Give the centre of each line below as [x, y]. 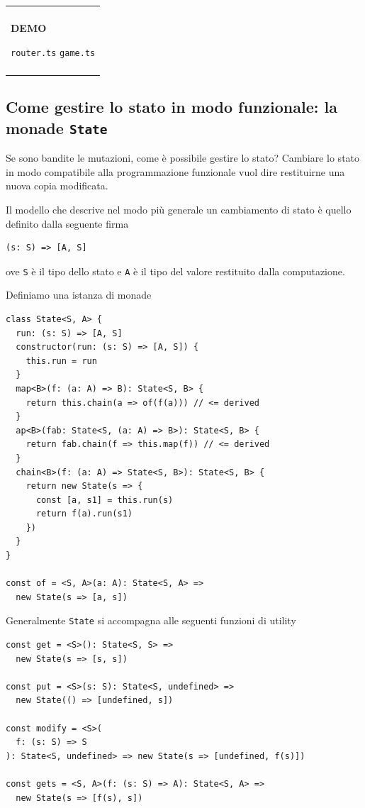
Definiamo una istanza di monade [79, 295]
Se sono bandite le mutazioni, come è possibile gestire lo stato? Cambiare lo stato [183, 158]
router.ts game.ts [53, 53]
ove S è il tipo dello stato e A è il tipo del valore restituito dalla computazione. [175, 271]
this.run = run [61, 361]
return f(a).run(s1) [84, 514]
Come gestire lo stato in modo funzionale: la [172, 107]
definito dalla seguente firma [67, 223]
